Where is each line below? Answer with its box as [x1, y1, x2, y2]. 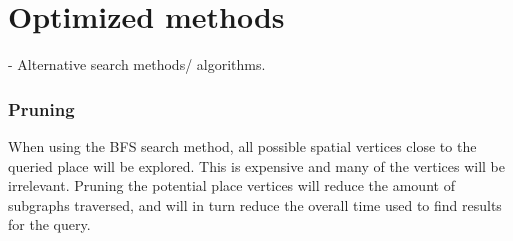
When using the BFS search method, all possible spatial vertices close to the [8, 135, 477, 156]
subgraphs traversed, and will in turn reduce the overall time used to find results [8, 194, 502, 215]
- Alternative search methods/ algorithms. [8, 54, 266, 75]
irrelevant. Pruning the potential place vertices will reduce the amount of [8, 175, 455, 196]
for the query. [8, 214, 91, 235]
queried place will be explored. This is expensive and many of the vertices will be [8, 155, 506, 176]
